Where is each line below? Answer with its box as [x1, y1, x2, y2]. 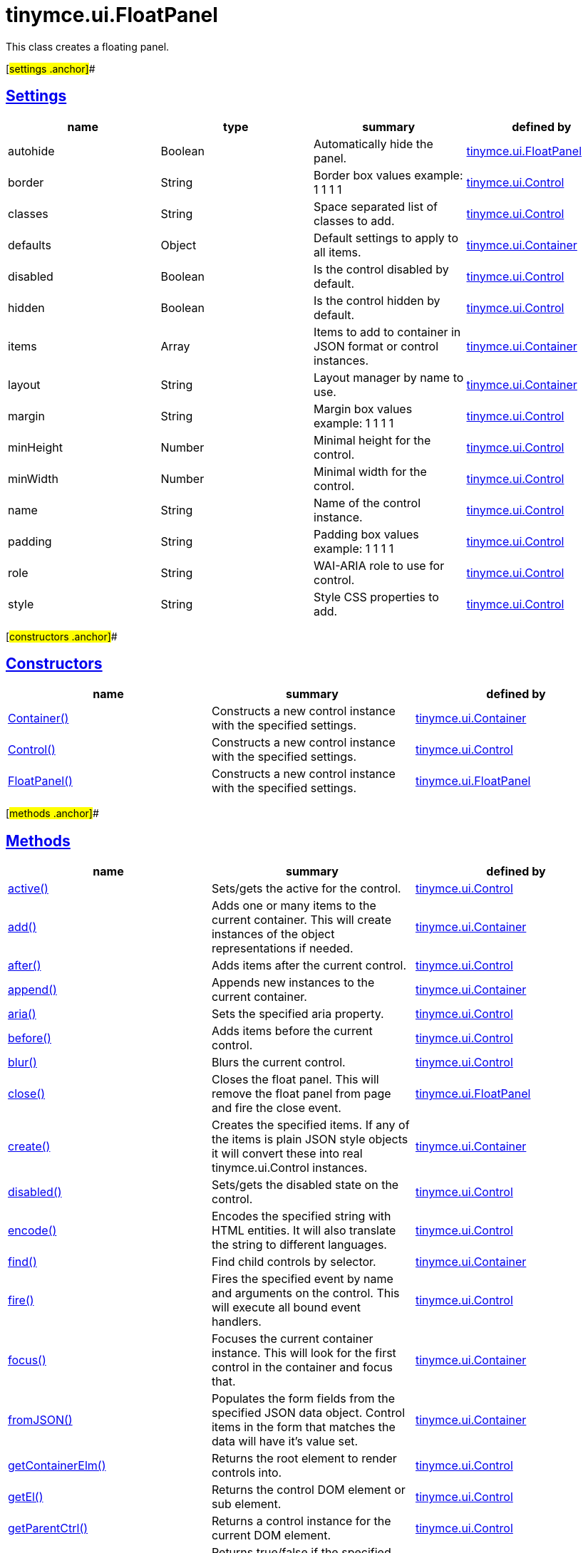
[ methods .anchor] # [6, 807, 99, 820]
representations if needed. [211, 941, 354, 956]
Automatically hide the [314, 136, 433, 151]
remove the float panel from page [211, 1086, 391, 1101]
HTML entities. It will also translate [211, 1223, 396, 1238]
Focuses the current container [211, 1331, 373, 1346]
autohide [8, 143, 55, 158]
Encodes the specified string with [211, 1209, 391, 1224]
